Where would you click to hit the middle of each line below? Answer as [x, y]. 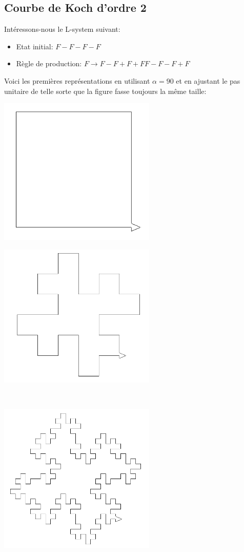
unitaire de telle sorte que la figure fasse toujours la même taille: [105, 91]
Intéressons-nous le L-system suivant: [62, 29]
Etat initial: [35, 46]
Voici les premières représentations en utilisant [77, 80]
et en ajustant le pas [208, 80]
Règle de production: [49, 63]
